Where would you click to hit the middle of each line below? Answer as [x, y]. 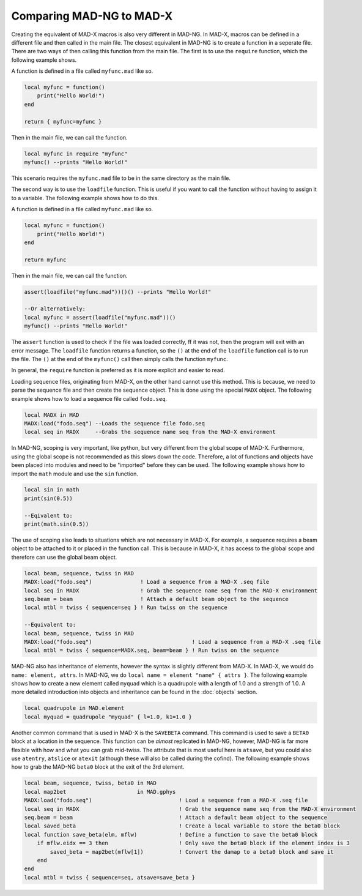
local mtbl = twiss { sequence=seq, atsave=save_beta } [110, 877]
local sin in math [52, 490]
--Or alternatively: [55, 309]
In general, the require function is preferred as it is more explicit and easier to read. [118, 370]
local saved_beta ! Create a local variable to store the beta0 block [182, 826]
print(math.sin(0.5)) [57, 524]
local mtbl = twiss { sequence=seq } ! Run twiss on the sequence [126, 608]
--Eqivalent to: [49, 515]
